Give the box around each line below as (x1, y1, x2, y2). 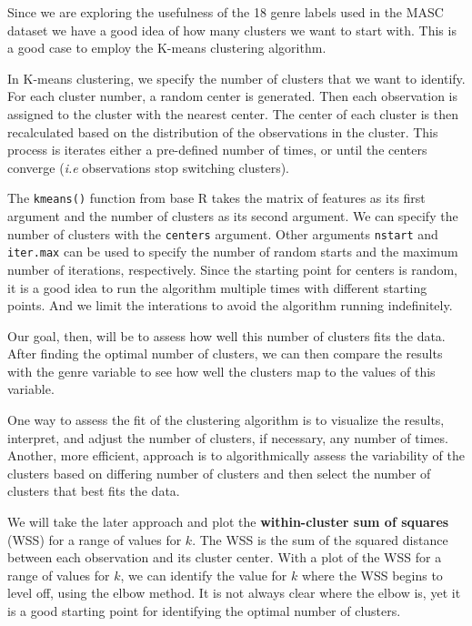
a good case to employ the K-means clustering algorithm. (7, 38, 326, 57)
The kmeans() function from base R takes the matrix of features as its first (7, 188, 426, 207)
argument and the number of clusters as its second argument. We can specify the (7, 207, 458, 225)
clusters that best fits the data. (7, 481, 180, 500)
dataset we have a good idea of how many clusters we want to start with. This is (7, 20, 457, 39)
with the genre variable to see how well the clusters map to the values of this (7, 361, 436, 380)
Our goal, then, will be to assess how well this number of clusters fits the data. (7, 326, 446, 345)
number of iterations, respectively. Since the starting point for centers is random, (7, 259, 457, 278)
